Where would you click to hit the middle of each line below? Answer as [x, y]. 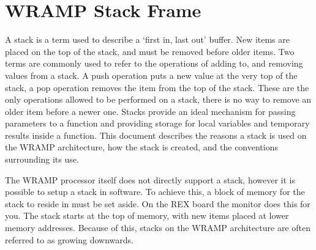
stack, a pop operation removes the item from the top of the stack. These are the [157, 87]
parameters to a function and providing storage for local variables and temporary [157, 123]
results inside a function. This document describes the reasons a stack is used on [156, 135]
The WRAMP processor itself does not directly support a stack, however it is [150, 179]
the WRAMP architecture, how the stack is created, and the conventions [141, 147]
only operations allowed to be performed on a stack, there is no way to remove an [158, 99]
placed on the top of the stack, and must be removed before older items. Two [150, 51]
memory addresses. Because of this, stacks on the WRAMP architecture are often [158, 228]
